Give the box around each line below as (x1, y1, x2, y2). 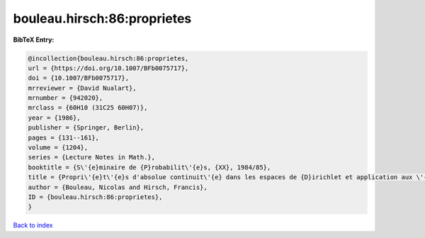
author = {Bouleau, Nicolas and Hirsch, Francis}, (28, 183, 208, 191)
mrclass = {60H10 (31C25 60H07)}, (28, 103, 148, 112)
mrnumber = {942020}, (28, 94, 103, 102)
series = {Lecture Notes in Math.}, (28, 153, 156, 161)
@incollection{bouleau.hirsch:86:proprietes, (28, 54, 189, 62)
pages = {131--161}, (28, 133, 99, 142)
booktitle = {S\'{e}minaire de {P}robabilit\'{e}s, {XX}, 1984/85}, (28, 163, 271, 171)
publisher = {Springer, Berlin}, (28, 124, 144, 132)
